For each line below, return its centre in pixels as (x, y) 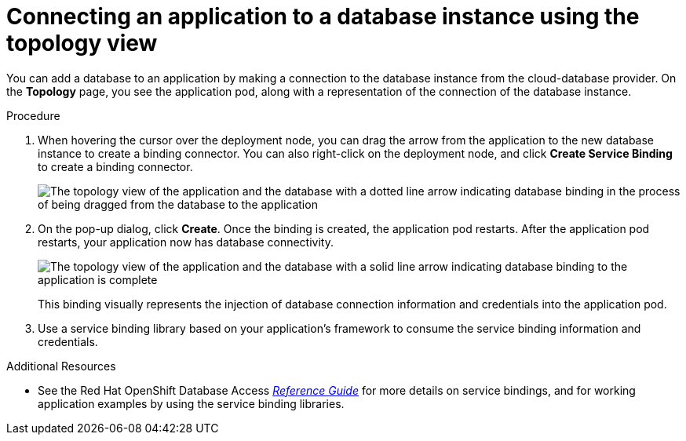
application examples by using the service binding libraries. (191, 403)
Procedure (33, 115)
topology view (82, 43)
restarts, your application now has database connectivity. (186, 242)
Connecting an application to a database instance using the (323, 16)
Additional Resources (61, 366)
